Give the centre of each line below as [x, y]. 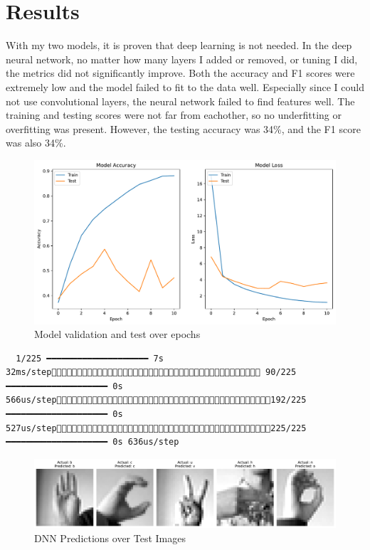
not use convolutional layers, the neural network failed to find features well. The [180, 101]
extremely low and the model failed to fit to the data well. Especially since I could [185, 86]
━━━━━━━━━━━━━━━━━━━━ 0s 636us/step [92, 442]
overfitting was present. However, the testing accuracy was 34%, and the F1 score [183, 128]
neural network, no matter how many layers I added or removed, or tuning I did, [182, 59]
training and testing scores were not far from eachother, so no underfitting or [174, 115]
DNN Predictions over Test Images [110, 538]
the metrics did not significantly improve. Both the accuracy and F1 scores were [180, 73]
